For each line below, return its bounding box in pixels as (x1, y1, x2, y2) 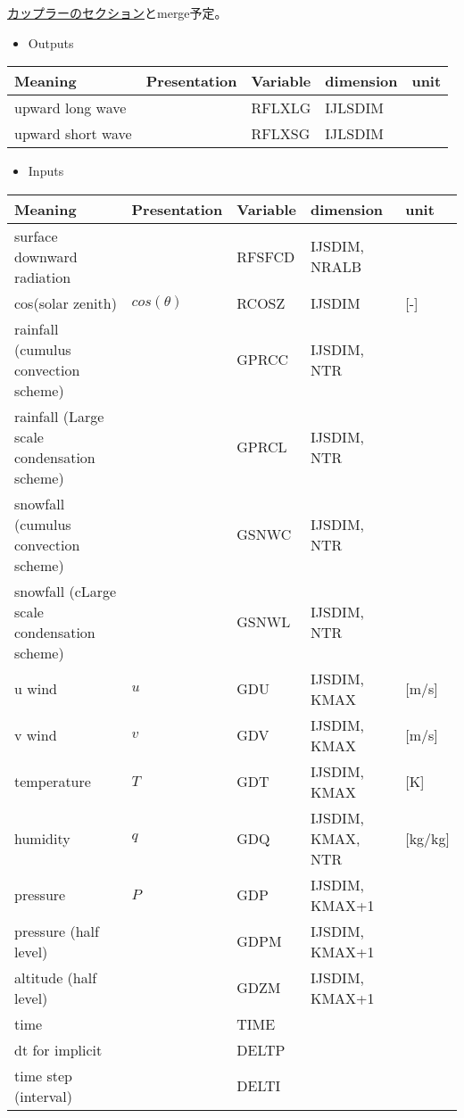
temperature (14, 771, 91, 792)
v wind (14, 725, 57, 746)
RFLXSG (251, 123, 311, 145)
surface (14, 225, 58, 246)
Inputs (28, 161, 64, 180)
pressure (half (14, 920, 99, 941)
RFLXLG (251, 97, 311, 119)
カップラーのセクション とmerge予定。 (7, 4, 228, 21)
